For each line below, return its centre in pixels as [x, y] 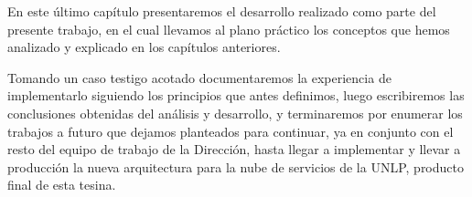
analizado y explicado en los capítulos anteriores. [144, 47]
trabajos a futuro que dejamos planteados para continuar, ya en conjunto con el [231, 131]
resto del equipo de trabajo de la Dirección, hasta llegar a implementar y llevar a [234, 149]
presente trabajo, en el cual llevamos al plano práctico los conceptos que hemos [229, 29]
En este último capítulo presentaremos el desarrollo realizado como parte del [222, 11]
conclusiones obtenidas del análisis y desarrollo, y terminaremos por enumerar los [235, 113]
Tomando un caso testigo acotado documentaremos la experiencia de [199, 77]
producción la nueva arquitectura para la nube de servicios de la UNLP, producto [236, 166]
